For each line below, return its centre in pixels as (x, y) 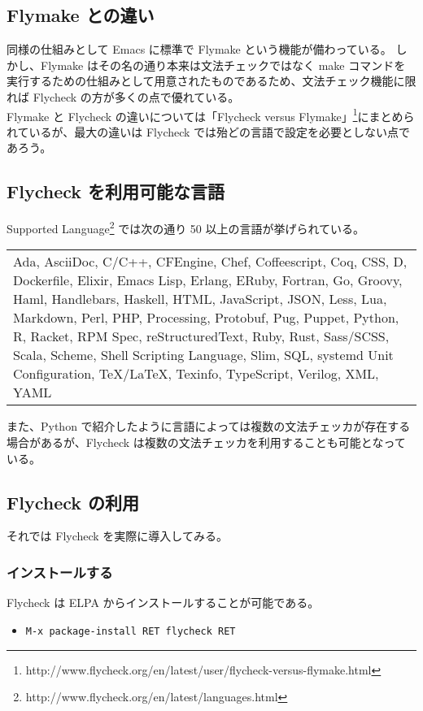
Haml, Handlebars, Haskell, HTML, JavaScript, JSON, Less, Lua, (200, 299)
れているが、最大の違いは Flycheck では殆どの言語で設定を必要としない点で (209, 131)
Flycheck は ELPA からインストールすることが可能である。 (163, 603)
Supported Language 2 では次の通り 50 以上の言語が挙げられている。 (186, 227)
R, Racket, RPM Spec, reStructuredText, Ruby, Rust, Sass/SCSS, (201, 336)
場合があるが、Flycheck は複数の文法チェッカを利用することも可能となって (206, 442)
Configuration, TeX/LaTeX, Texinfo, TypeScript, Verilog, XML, (196, 374)
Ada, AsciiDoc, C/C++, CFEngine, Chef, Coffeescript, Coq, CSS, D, (210, 262)
